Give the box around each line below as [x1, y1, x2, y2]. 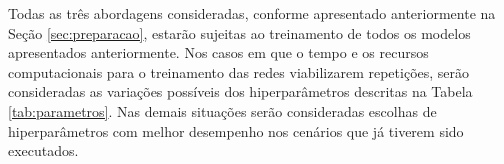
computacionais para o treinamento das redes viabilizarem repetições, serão [8, 61, 470, 82]
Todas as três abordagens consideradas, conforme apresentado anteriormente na [8, 3, 496, 23]
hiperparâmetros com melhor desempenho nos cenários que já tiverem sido [8, 120, 464, 141]
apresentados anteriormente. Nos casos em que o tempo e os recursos [8, 42, 429, 63]
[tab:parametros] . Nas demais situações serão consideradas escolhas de [8, 100, 437, 121]
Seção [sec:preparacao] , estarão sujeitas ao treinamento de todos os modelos [8, 22, 471, 43]
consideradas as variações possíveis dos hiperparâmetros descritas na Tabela [8, 81, 473, 102]
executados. [8, 140, 79, 161]
